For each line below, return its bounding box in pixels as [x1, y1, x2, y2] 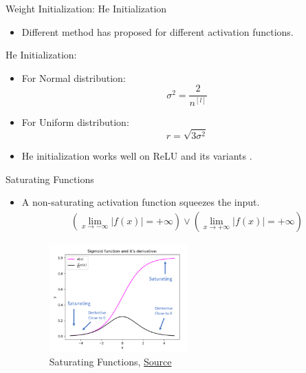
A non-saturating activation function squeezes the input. [21, 195, 260, 209]
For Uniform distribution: [21, 114, 129, 129]
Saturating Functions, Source [49, 354, 172, 368]
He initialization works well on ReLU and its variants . [21, 148, 252, 162]
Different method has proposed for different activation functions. [21, 24, 294, 39]
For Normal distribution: [21, 70, 126, 85]
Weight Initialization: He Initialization [6, 1, 167, 15]
